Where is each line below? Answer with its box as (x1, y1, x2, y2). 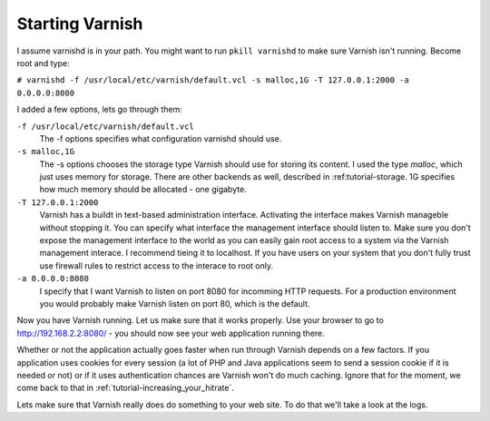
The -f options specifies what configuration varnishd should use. (39, 132, 282, 144)
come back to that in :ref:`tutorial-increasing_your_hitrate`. (16, 382, 235, 394)
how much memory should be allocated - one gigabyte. (39, 184, 247, 195)
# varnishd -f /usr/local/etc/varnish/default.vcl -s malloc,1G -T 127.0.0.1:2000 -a (16, 75, 410, 85)
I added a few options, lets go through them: (16, 104, 183, 115)
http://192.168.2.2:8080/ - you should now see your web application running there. (16, 328, 326, 338)
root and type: (16, 57, 70, 68)
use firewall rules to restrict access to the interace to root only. (39, 259, 274, 271)
